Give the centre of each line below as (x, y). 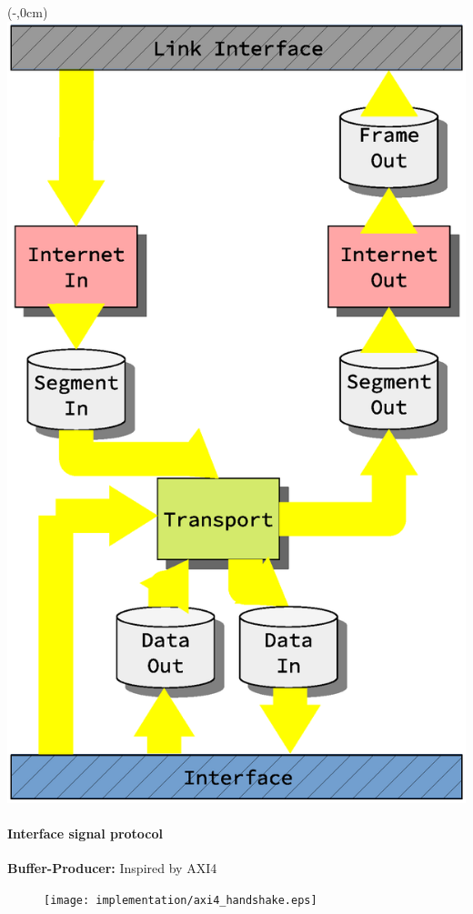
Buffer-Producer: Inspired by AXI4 (112, 868)
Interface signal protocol (86, 833)
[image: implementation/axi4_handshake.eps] (181, 900)
